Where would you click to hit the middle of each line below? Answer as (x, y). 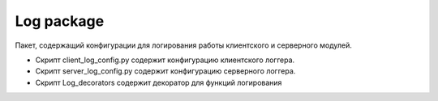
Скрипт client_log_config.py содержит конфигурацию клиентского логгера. (165, 60)
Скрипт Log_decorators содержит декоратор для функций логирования (159, 82)
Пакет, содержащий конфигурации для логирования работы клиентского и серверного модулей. (184, 45)
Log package (60, 21)
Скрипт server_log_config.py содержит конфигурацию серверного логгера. (165, 71)
